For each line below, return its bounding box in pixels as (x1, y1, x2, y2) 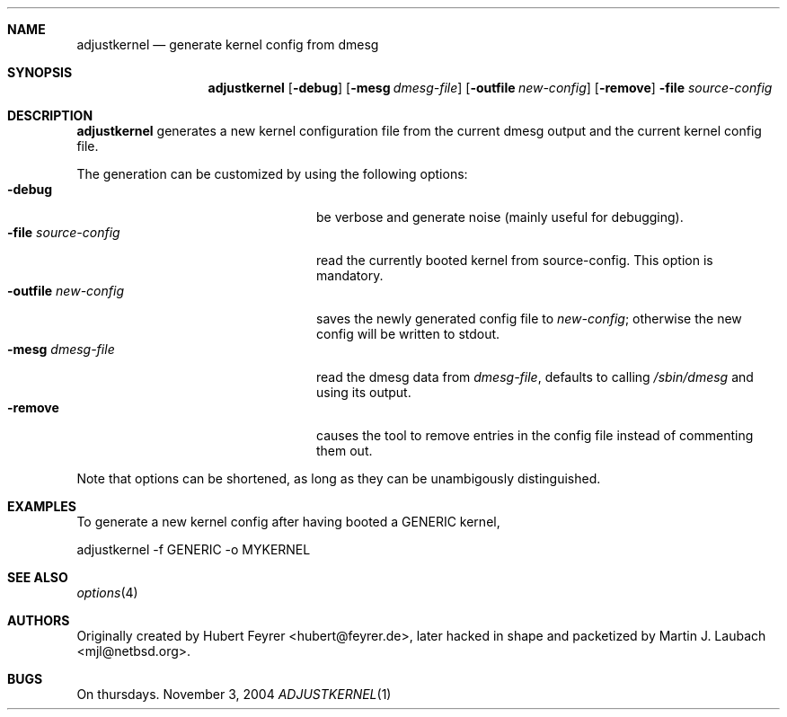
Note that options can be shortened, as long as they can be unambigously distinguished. (76, 471, 601, 486)
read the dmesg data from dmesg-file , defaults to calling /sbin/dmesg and (316, 369, 754, 385)
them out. (316, 443, 373, 458)
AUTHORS (7, 613, 70, 628)
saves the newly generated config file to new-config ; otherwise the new (316, 311, 742, 326)
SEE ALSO (7, 570, 68, 585)
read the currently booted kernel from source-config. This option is (316, 252, 713, 268)
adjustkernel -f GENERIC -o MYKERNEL (76, 542, 311, 557)
